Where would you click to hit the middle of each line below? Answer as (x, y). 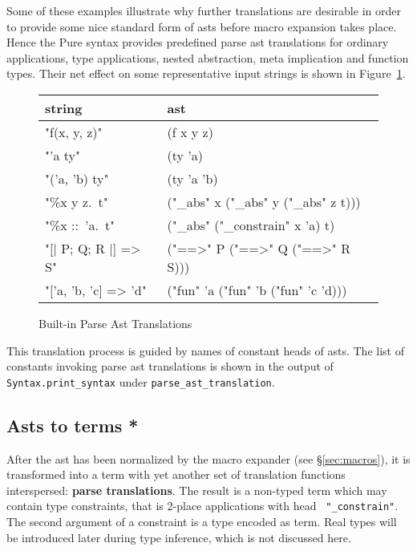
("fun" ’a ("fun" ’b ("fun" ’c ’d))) (257, 290)
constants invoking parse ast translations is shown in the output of (170, 366)
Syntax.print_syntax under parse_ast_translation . (141, 381)
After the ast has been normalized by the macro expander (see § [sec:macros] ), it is (208, 458)
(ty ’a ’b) (192, 178)
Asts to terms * (73, 425)
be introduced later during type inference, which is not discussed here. (179, 537)
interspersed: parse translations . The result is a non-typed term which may (197, 490)
